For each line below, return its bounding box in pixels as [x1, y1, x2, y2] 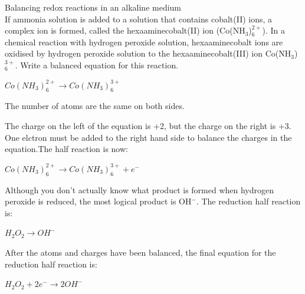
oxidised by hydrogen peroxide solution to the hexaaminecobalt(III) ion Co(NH [5, 47, 291, 60]
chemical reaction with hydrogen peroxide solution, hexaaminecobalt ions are [5, 35, 283, 48]
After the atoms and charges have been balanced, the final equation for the [5, 246, 276, 258]
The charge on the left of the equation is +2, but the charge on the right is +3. [5, 119, 291, 131]
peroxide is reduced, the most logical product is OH [5, 195, 192, 207]
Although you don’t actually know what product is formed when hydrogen [5, 183, 274, 196]
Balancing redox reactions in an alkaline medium [5, 1, 182, 13]
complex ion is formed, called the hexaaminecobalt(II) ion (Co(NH [5, 24, 245, 37]
